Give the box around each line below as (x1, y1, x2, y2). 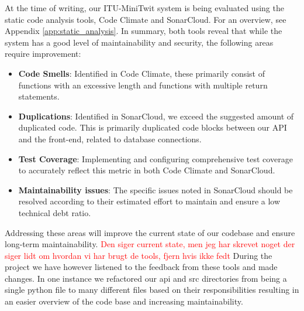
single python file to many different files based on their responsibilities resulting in (5, 283, 299, 296)
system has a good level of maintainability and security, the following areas (5, 36, 274, 48)
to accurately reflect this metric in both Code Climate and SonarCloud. (18, 164, 275, 176)
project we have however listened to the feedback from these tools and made (5, 261, 278, 273)
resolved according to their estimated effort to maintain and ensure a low (18, 195, 281, 207)
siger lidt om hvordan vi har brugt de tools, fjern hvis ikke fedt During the (5, 249, 272, 261)
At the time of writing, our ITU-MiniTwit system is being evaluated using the (5, 2, 284, 13)
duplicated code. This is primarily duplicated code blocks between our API (18, 121, 287, 134)
